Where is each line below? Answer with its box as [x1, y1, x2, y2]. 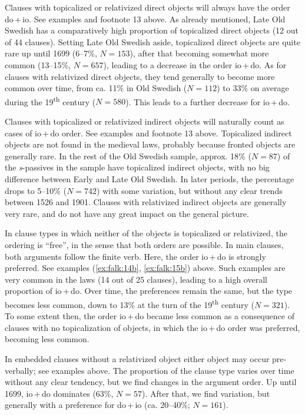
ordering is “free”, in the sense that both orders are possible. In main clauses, [5, 238, 284, 250]
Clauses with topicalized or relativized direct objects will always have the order [5, 1, 290, 13]
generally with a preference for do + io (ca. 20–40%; [5, 399, 190, 411]
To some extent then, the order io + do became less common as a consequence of [5, 310, 294, 322]
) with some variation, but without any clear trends [97, 184, 283, 196]
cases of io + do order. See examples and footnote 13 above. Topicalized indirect [5, 126, 292, 139]
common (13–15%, [5, 58, 71, 71]
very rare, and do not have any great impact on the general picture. [5, 207, 249, 219]
